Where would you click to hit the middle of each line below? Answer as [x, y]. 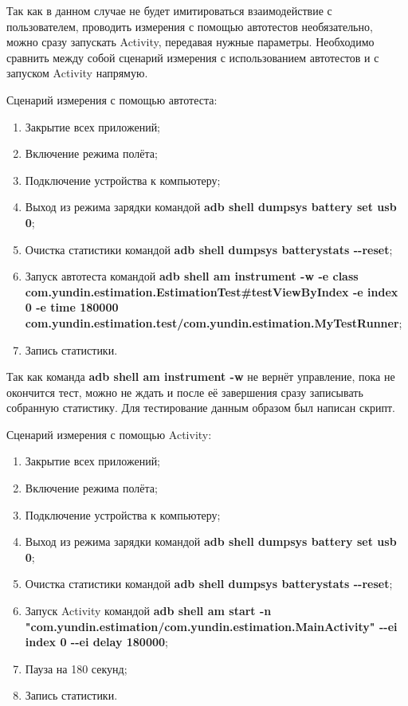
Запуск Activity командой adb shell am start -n [148, 611]
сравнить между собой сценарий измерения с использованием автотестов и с [193, 57]
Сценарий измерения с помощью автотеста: [112, 99]
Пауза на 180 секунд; [76, 668]
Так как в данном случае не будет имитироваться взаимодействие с [169, 10]
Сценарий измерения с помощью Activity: [109, 434]
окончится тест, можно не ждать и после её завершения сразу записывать [185, 392]
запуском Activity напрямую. [77, 73]
